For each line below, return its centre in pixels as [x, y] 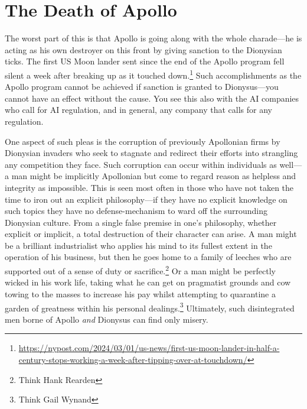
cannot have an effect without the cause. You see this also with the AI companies [152, 98]
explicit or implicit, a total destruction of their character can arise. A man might [151, 234]
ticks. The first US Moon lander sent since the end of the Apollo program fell [145, 61]
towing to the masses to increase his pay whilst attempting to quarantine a [141, 293]
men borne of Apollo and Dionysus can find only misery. [107, 319]
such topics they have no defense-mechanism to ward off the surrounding [136, 211]
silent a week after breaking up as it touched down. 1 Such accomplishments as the [153, 74]
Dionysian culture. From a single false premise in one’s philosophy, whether [141, 222]
